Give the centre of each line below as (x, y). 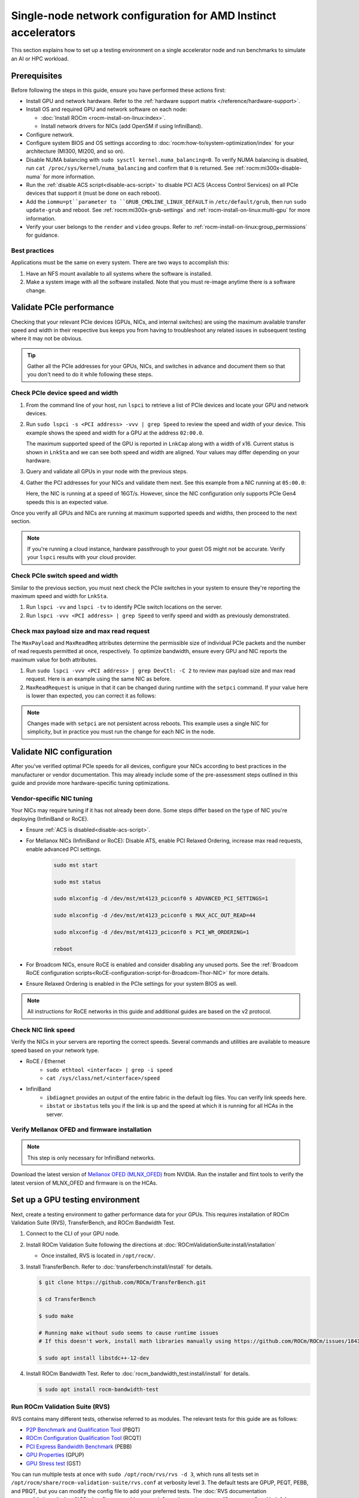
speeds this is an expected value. (67, 502)
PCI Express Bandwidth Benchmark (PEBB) (79, 1446)
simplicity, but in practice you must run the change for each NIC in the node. (121, 732)
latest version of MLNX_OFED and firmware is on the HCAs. (84, 1183)
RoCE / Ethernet (46, 1061)
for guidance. (42, 235)
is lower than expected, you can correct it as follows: (91, 696)
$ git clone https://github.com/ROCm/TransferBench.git (122, 1283)
